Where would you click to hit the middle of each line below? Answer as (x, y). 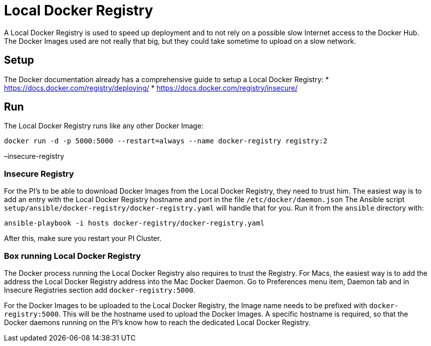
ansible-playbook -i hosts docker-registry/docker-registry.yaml (134, 223)
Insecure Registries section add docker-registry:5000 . (100, 290)
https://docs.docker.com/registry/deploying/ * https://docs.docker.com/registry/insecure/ (151, 88)
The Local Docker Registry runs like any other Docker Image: (104, 126)
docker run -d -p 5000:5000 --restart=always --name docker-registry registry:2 (166, 141)
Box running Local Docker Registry (72, 256)
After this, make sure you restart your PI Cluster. (83, 238)
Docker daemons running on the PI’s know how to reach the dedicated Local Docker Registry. (157, 322)
